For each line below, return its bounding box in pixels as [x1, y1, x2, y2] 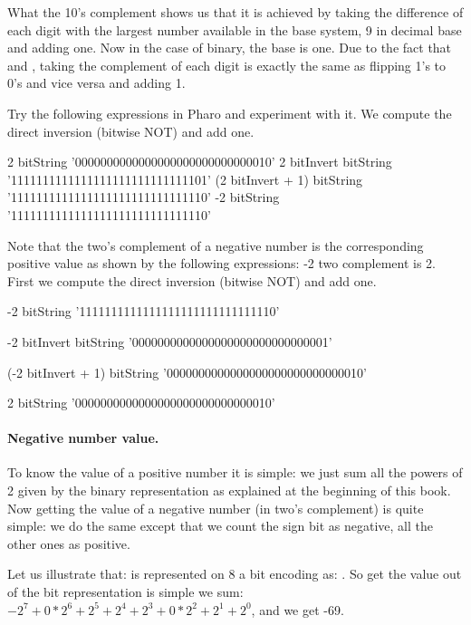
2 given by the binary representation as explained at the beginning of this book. [7, 481, 451, 500]
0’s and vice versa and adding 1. [7, 73, 186, 92]
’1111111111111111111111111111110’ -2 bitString [7, 187, 280, 207]
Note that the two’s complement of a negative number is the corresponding [7, 236, 424, 255]
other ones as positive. [7, 534, 130, 553]
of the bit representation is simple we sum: [7, 582, 244, 601]
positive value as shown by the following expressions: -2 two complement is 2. [7, 254, 437, 273]
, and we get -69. [251, 600, 344, 619]
